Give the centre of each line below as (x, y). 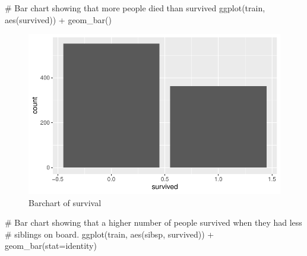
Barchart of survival (65, 202)
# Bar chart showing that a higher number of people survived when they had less (153, 222)
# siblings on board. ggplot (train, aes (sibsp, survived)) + (110, 234)
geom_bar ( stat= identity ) (51, 246)
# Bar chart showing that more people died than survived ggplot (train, (135, 8)
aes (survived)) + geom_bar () (58, 19)
